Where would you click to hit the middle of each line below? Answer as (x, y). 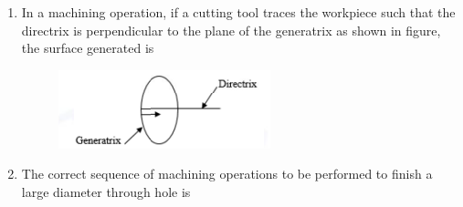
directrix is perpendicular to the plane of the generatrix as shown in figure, (231, 30)
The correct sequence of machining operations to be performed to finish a (227, 174)
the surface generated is (88, 48)
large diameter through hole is (106, 191)
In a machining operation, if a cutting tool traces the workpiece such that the (238, 12)
